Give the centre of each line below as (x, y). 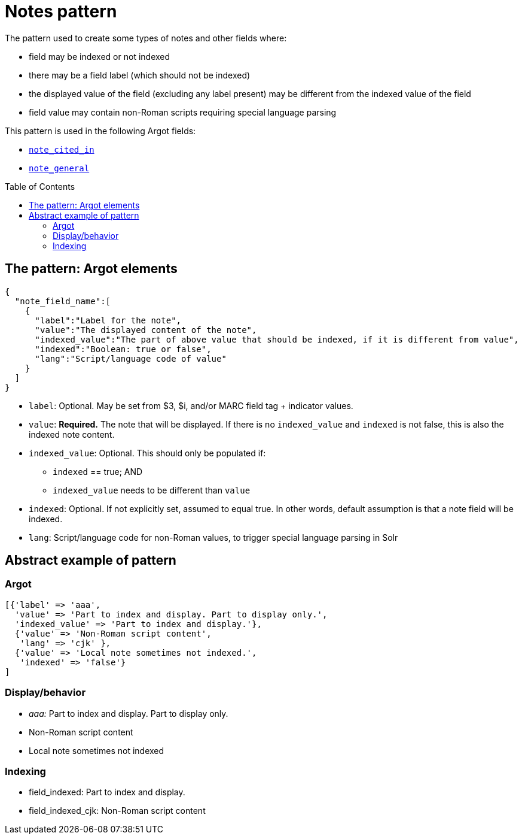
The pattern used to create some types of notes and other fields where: (146, 38)
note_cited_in (62, 149)
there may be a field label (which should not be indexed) (140, 75)
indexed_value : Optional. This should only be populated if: (147, 453)
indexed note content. (72, 434)
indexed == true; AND (98, 471)
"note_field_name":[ (63, 301)
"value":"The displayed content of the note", (146, 330)
